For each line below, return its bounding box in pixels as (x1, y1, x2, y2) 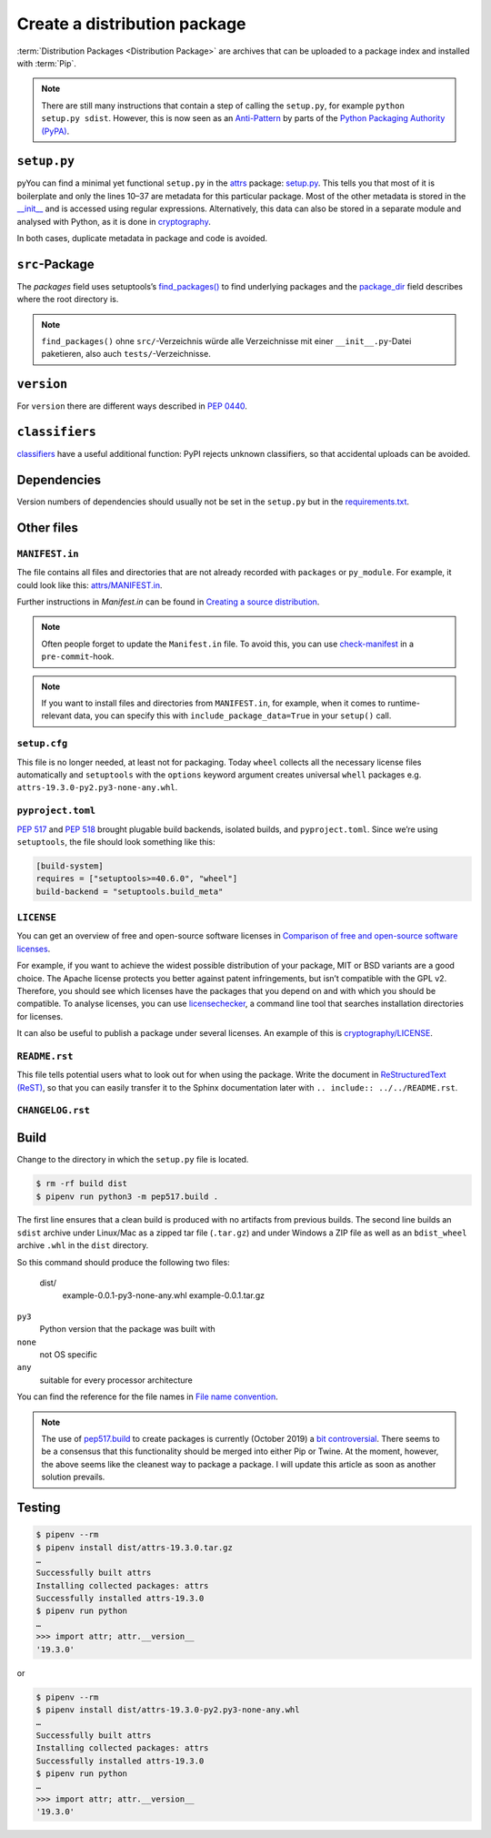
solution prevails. (41, 1471, 105, 1483)
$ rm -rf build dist (35, 1179, 127, 1189)
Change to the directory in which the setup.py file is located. (16, 1154, 249, 1165)
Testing (16, 1499, 61, 1515)
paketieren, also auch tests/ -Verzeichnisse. (41, 349, 211, 360)
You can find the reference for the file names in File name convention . (16, 1391, 278, 1402)
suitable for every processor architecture (39, 1375, 193, 1386)
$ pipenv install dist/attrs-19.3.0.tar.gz (35, 1542, 234, 1552)
